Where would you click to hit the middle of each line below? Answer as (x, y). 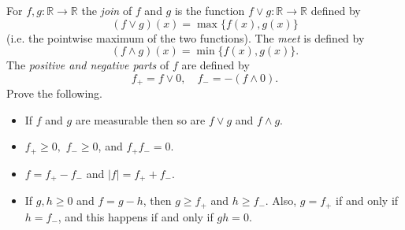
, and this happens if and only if (136, 216)
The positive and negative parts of (88, 65)
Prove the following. (54, 93)
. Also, (281, 200)
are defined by (216, 65)
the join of (107, 10)
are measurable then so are (140, 119)
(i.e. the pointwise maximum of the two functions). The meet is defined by (186, 37)
